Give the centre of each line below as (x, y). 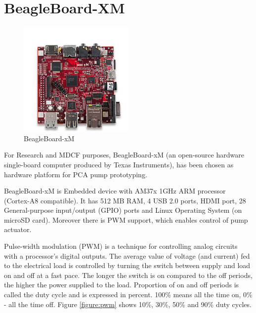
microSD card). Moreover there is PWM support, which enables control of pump (126, 219)
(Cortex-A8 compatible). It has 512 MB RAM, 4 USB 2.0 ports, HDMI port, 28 (125, 200)
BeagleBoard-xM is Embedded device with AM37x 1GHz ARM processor (115, 191)
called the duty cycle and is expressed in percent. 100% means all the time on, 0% (128, 294)
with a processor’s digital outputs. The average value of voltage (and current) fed (127, 255)
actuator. (18, 229)
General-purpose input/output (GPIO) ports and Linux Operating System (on (123, 210)
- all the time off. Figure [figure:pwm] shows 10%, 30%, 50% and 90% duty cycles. (128, 304)
